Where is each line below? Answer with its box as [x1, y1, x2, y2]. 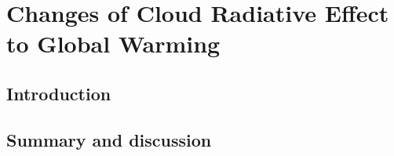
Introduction [6, 81, 111, 105]
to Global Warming [6, 27, 221, 60]
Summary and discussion [6, 127, 212, 151]
